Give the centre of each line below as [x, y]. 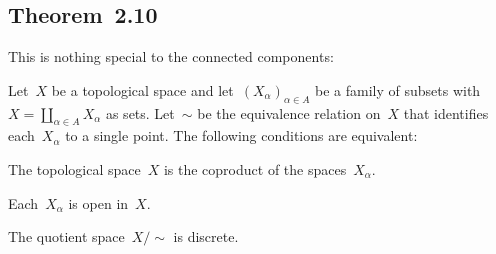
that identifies [446, 112]
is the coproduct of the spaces [255, 168]
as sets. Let [140, 112]
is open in [98, 202]
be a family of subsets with [398, 89]
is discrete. [206, 236]
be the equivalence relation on [289, 112]
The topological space [74, 168]
